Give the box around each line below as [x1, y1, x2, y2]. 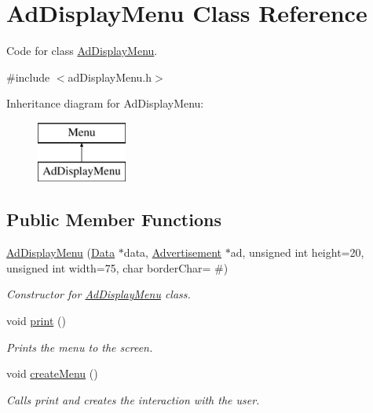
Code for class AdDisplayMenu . [6, 42, 158, 59]
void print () [6, 312, 66, 329]
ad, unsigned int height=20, [230, 244, 364, 261]
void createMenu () [6, 365, 98, 382]
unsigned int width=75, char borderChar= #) [6, 259, 229, 276]
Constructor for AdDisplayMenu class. [6, 286, 191, 302]
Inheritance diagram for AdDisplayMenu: [6, 95, 204, 111]
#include [6, 68, 50, 85]
